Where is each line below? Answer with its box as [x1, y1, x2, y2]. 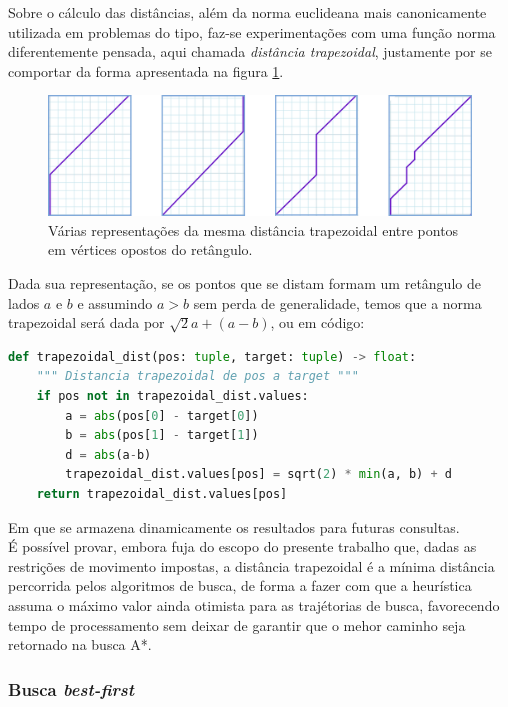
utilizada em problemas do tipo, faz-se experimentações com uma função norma [8, 21, 496, 42]
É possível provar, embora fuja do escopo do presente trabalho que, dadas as [8, 536, 477, 557]
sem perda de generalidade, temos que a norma [193, 292, 482, 313]
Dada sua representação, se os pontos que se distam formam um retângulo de [8, 273, 481, 294]
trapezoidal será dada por [8, 312, 165, 333]
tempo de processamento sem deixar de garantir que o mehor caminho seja [8, 614, 466, 635]
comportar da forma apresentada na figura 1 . [8, 60, 284, 81]
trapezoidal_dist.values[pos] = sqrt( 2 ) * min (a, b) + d [65, 467, 452, 482]
